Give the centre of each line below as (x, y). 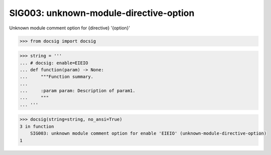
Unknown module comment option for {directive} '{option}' (70, 28)
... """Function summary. (57, 77)
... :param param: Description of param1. (77, 91)
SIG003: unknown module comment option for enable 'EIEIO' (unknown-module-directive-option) (148, 134)
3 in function (37, 126)
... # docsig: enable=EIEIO (54, 63)
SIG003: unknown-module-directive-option (102, 13)
